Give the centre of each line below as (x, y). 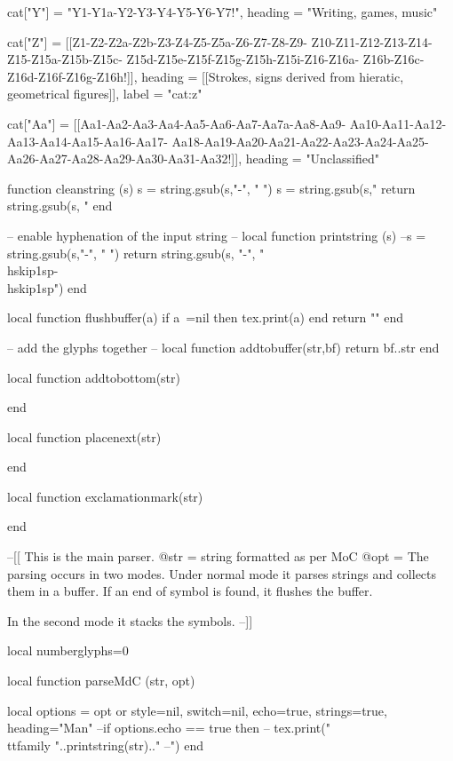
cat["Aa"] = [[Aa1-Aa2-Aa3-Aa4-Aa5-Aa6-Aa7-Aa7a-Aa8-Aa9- (177, 123)
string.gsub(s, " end (60, 206)
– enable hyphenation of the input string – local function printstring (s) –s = (217, 235)
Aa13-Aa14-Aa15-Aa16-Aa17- (87, 141)
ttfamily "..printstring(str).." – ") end (105, 745)
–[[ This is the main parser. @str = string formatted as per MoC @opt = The (218, 556)
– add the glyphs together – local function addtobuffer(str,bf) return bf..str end (223, 347)
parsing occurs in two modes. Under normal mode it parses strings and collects (222, 573)
